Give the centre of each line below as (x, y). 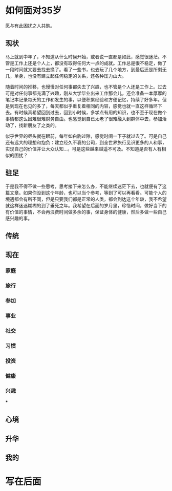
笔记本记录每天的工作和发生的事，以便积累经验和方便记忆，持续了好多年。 (84, 99)
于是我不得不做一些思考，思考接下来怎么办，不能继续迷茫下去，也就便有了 (84, 186)
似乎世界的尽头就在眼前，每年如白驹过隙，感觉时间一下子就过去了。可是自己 (86, 136)
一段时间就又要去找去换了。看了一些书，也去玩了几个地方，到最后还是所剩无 (86, 69)
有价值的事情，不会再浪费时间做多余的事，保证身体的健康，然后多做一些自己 (86, 212)
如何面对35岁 (34, 10)
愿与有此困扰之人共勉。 (30, 26)
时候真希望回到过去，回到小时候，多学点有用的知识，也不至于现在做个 (93, 112)
